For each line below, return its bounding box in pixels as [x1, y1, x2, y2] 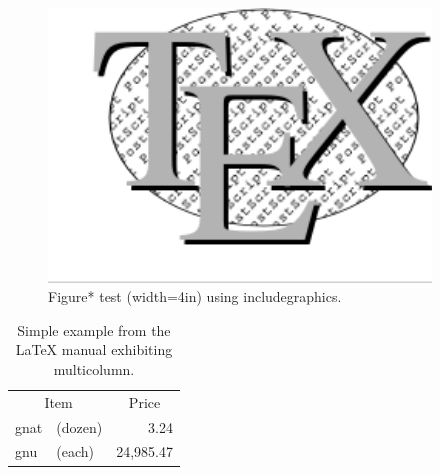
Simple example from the [17, 319, 171, 340]
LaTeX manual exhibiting [15, 339, 173, 360]
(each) [56, 441, 94, 462]
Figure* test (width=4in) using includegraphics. [48, 286, 342, 307]
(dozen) [56, 416, 103, 437]
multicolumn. [53, 358, 135, 379]
